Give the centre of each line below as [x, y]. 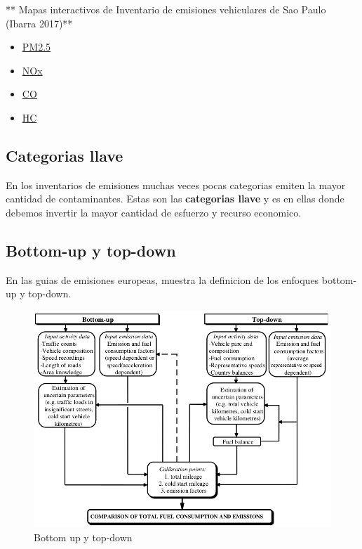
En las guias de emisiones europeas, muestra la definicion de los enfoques [162, 279]
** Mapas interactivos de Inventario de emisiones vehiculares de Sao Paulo [166, 9]
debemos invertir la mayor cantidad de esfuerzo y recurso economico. [154, 212]
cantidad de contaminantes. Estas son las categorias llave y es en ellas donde [175, 199]
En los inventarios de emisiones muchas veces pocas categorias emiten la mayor [176, 185]
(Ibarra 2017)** [39, 23]
